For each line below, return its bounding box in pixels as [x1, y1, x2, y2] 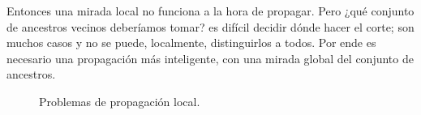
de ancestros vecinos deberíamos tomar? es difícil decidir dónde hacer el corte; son [6, 18, 415, 35]
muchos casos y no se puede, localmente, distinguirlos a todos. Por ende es [6, 34, 376, 51]
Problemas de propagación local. [39, 92, 200, 109]
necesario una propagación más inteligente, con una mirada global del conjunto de [6, 49, 414, 66]
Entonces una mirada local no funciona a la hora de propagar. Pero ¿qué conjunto [6, 2, 415, 19]
